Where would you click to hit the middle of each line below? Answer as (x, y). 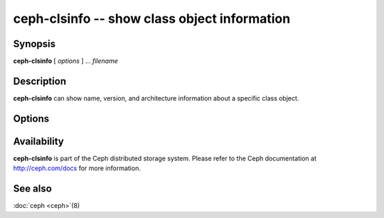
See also (33, 189)
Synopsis (34, 44)
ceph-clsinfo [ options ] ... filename (66, 61)
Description (40, 81)
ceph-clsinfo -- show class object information (152, 19)
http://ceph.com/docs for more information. (77, 168)
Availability (38, 141)
